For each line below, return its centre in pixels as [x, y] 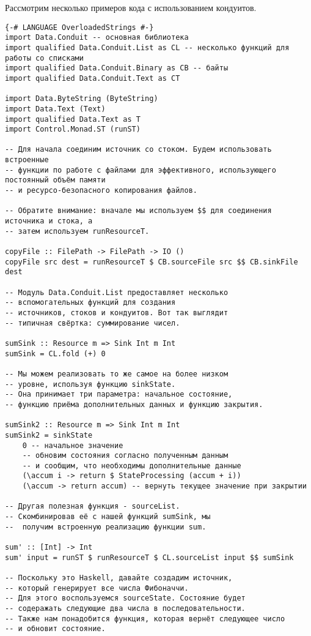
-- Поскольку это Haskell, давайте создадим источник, [119, 578]
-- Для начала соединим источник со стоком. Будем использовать [138, 150]
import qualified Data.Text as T [73, 119]
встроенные [27, 160]
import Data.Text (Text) [55, 109]
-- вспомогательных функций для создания [90, 303]
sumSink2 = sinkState [49, 435]
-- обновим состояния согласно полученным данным [125, 456]
